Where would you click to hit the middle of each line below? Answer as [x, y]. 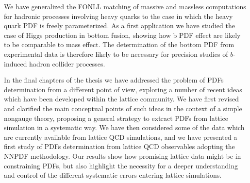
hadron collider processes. [67, 63]
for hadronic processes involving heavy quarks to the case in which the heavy [118, 16]
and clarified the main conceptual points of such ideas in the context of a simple [123, 108]
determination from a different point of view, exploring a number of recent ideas [123, 89]
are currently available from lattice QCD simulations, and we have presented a [121, 137]
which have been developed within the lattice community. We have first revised [121, 99]
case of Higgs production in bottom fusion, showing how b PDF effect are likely [122, 35]
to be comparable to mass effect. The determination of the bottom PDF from [119, 44]
